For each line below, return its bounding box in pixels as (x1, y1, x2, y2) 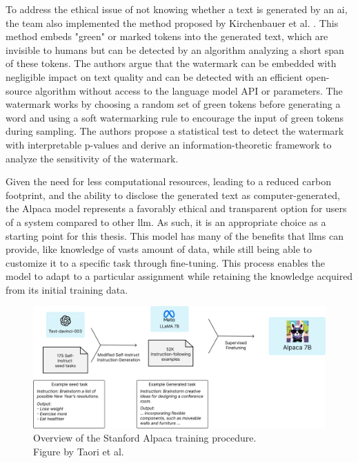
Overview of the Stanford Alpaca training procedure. (33, 431, 257, 445)
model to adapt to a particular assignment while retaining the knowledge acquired (6, 269, 353, 283)
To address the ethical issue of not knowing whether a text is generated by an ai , (6, 2, 348, 16)
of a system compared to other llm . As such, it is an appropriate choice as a (6, 214, 326, 229)
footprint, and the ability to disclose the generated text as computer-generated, (6, 187, 340, 202)
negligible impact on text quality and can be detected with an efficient (6, 69, 303, 84)
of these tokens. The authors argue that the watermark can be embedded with (6, 56, 337, 70)
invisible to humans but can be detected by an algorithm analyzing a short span (6, 42, 344, 57)
